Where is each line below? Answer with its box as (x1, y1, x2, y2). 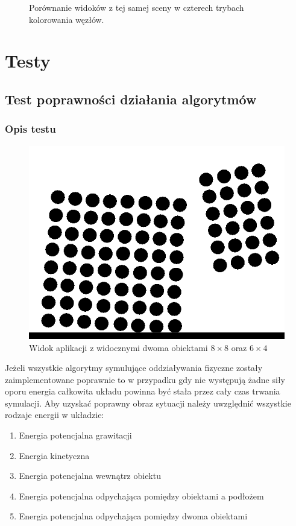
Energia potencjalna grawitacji (19, 429, 132, 442)
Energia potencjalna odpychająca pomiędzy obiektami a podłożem (19, 489, 264, 502)
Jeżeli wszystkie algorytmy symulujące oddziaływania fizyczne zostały (5, 361, 263, 374)
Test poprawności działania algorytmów (5, 89, 257, 108)
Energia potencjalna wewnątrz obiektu (19, 469, 161, 482)
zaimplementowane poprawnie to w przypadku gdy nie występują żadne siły (5, 373, 285, 385)
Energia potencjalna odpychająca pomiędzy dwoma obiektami (19, 510, 248, 522)
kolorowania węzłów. (29, 13, 104, 25)
